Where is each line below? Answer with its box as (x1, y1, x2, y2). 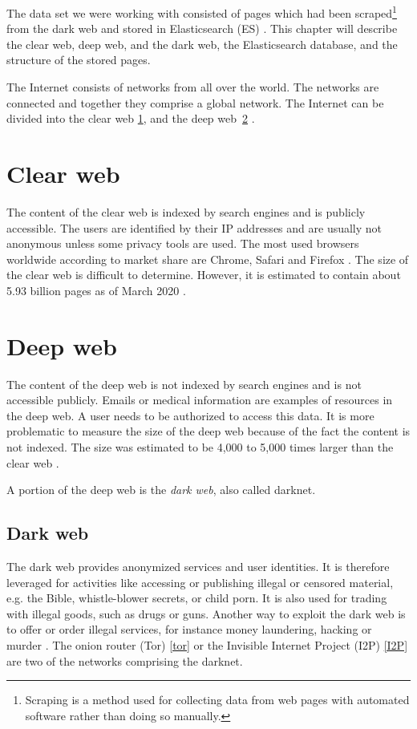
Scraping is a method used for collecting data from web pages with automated (25, 691, 410, 708)
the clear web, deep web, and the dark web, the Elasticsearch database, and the (6, 35, 398, 52)
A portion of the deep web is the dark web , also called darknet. (6, 481, 316, 498)
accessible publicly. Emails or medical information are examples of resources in (6, 391, 393, 408)
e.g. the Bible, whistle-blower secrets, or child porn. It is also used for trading (6, 589, 387, 606)
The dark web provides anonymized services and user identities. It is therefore (6, 557, 390, 574)
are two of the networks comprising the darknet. (6, 652, 243, 669)
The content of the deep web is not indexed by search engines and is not (6, 375, 362, 392)
